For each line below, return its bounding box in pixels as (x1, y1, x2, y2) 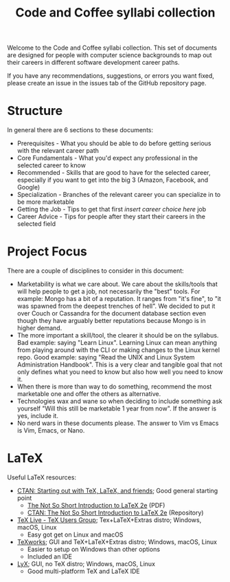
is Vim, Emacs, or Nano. (16, 426, 85, 435)
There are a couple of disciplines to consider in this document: (7, 267, 184, 275)
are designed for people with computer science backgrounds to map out (7, 51, 212, 59)
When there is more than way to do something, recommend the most (16, 382, 212, 391)
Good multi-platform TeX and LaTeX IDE (27, 567, 140, 575)
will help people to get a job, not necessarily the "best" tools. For (16, 287, 200, 295)
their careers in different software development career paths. (7, 59, 180, 67)
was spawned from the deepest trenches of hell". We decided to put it (16, 302, 216, 311)
